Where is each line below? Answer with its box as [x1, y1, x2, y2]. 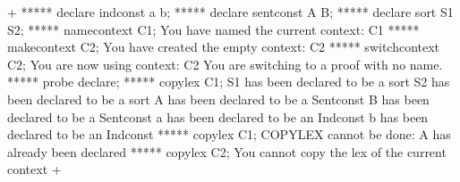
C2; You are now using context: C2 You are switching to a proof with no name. [7, 54, 443, 73]
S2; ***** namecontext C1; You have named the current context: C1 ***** [7, 20, 420, 38]
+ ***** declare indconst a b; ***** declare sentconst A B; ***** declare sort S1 [7, 3, 454, 21]
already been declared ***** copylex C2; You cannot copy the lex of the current [7, 142, 447, 161]
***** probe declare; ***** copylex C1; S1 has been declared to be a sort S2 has [7, 72, 450, 91]
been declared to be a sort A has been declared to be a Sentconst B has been [7, 89, 430, 108]
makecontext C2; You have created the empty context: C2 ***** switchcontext [7, 37, 440, 56]
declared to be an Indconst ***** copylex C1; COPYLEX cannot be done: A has [7, 125, 451, 144]
